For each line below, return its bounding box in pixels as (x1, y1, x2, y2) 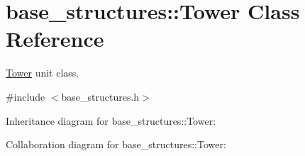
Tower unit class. (6, 65, 79, 80)
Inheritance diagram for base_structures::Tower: (6, 113, 216, 128)
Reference (6, 24, 104, 53)
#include (6, 89, 45, 104)
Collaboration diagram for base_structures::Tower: (6, 137, 226, 152)
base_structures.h (61, 89, 140, 104)
